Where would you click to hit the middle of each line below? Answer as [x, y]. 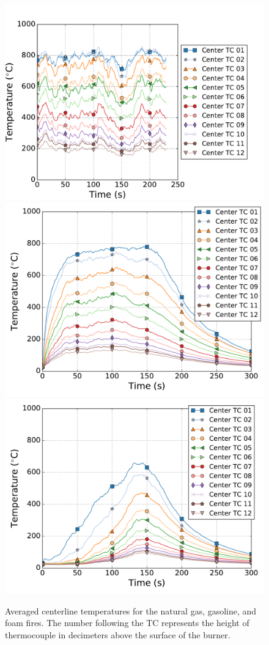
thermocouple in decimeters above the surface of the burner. [118, 634]
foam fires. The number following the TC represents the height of [127, 623]
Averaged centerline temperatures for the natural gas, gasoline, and [131, 610]
